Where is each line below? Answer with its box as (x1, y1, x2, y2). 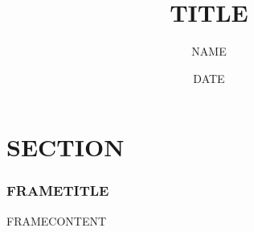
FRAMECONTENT (6, 212, 107, 229)
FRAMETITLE (6, 180, 109, 201)
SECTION (6, 130, 125, 164)
